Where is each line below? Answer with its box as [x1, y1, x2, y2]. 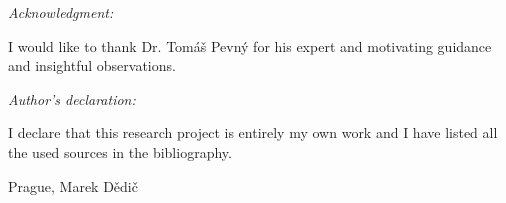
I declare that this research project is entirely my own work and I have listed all [8, 122, 498, 143]
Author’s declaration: [8, 88, 136, 109]
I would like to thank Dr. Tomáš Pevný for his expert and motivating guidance [8, 35, 492, 56]
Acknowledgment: [8, 2, 114, 22]
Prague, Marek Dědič [8, 175, 138, 196]
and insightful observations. [8, 55, 176, 76]
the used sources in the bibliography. [8, 141, 232, 162]
